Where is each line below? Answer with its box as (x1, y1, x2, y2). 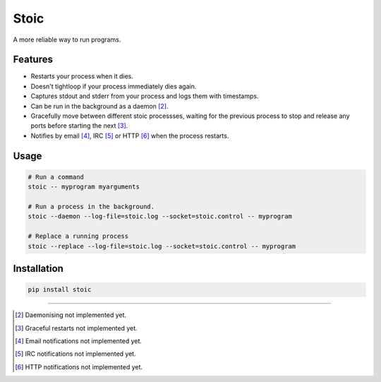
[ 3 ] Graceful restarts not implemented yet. (15, 323, 138, 332)
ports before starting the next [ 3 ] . (30, 121, 128, 130)
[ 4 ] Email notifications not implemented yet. (15, 336, 143, 345)
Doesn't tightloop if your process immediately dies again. (30, 82, 197, 90)
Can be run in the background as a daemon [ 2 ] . (30, 102, 169, 110)
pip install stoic (28, 286, 92, 294)
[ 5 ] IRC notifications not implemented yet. (15, 350, 137, 358)
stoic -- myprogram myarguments (28, 183, 140, 191)
